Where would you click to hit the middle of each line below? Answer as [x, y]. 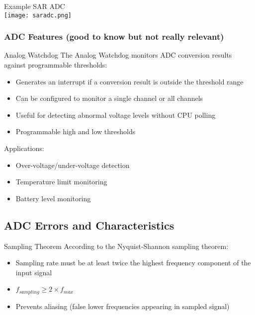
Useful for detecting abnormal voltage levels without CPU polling [116, 115]
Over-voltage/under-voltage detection [73, 165]
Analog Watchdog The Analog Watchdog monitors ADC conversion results [118, 55]
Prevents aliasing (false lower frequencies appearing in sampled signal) [123, 306]
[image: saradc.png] [38, 15]
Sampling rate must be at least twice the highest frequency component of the [133, 263]
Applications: [24, 148]
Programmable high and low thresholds [76, 131]
